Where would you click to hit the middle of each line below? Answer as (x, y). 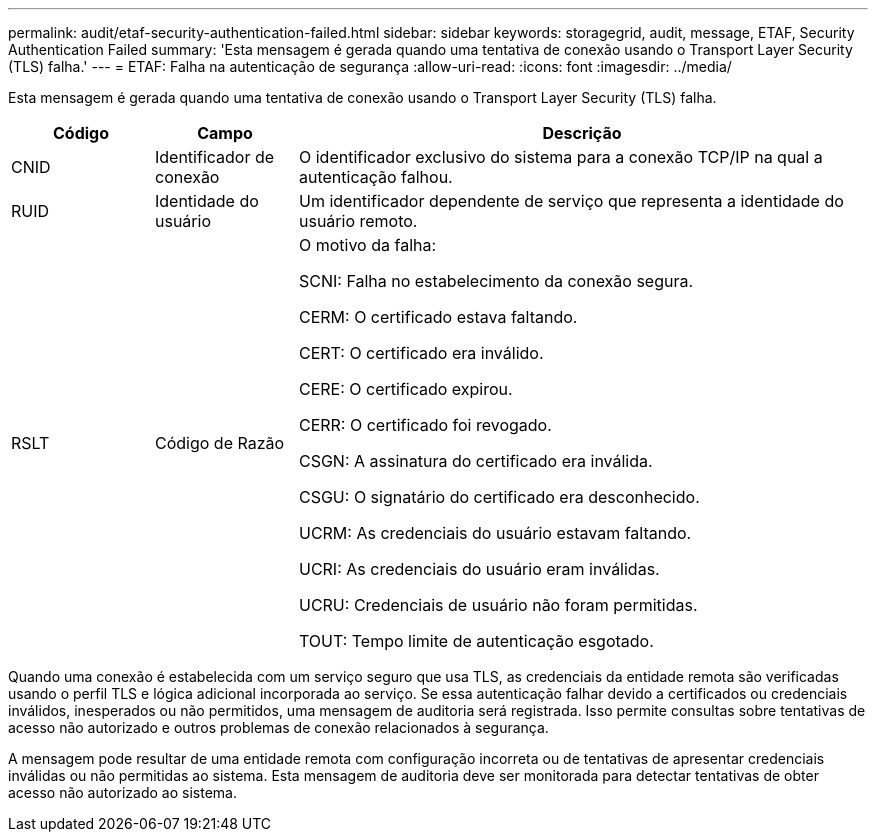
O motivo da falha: (367, 245)
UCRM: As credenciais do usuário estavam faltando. (495, 533)
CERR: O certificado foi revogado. (425, 425)
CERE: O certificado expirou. (405, 389)
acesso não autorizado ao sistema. (122, 792)
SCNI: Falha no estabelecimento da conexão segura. (496, 281)
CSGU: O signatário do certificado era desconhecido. (499, 497)
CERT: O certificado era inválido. (421, 353)
